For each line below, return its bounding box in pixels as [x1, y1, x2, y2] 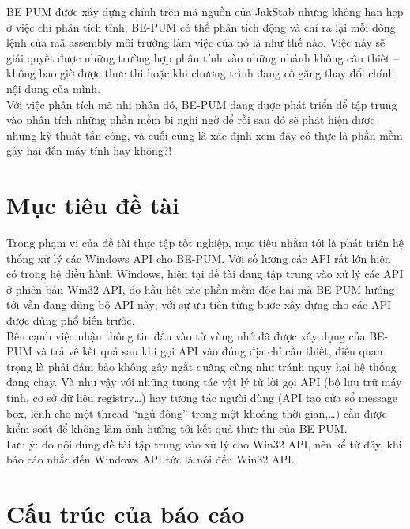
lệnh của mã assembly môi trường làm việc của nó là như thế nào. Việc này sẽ [6, 34, 386, 51]
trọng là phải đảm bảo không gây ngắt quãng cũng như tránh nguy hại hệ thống [6, 358, 397, 374]
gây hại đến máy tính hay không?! [6, 142, 172, 159]
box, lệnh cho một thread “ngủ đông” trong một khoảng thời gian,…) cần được [6, 404, 387, 421]
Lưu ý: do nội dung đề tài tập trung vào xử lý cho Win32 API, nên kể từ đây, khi [6, 435, 402, 452]
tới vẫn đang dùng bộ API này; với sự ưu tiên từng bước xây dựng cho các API [6, 296, 392, 313]
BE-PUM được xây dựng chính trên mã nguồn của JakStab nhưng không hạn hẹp [6, 3, 404, 19]
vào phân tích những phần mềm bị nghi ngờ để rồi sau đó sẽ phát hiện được [6, 111, 375, 128]
